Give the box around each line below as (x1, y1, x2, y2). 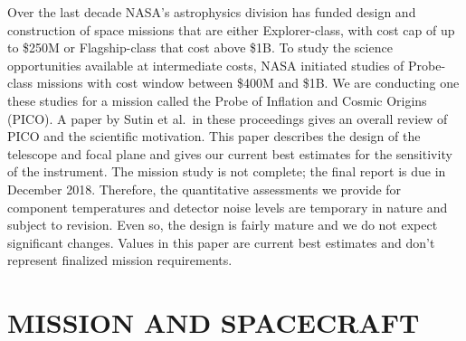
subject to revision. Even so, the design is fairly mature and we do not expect (7, 215, 438, 234)
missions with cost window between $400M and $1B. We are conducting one (36, 73, 460, 92)
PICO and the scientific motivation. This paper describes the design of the (7, 127, 421, 146)
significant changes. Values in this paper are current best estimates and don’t (7, 232, 435, 251)
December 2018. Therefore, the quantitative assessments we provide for (7, 179, 402, 198)
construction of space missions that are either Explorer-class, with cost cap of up (7, 20, 455, 39)
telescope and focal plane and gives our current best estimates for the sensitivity (7, 144, 452, 163)
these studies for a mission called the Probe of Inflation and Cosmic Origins (7, 90, 427, 109)
